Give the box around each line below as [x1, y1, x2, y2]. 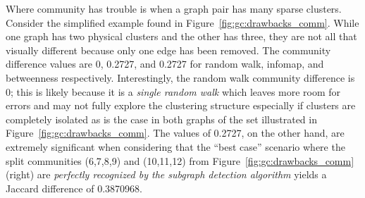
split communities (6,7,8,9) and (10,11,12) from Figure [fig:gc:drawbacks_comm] [6, 153, 354, 168]
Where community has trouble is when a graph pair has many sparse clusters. [6, 1, 342, 16]
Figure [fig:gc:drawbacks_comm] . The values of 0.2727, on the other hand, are [6, 125, 345, 140]
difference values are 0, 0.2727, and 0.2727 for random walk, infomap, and [6, 56, 324, 71]
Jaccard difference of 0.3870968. [6, 180, 142, 195]
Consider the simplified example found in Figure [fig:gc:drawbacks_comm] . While [6, 15, 359, 30]
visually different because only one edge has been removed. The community [6, 42, 331, 57]
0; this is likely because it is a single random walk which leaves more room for [6, 84, 341, 99]
